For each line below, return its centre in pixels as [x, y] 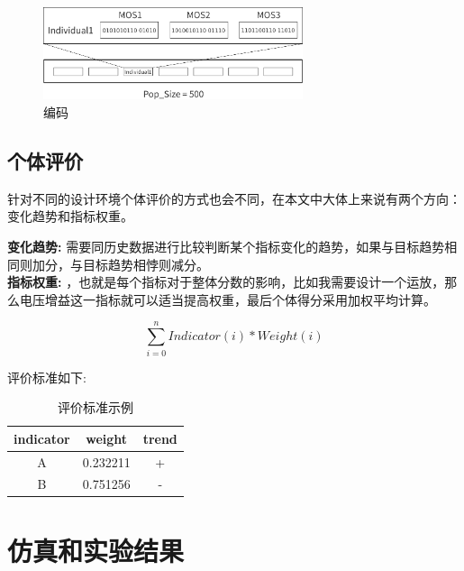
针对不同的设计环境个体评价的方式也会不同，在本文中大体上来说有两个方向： [234, 198]
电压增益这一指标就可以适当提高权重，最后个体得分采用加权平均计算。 [227, 299]
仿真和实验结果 [96, 550]
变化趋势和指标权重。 [70, 216]
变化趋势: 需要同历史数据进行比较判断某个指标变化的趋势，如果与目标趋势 [226, 247]
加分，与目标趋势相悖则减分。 [120, 264]
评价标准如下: [47, 377]
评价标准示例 [95, 407]
